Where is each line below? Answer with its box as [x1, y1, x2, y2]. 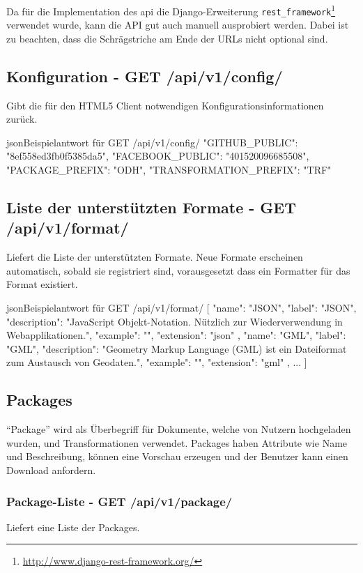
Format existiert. [6, 277, 78, 291]
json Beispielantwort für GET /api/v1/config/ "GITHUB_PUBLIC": [6, 135, 298, 149]
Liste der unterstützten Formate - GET [6, 197, 297, 218]
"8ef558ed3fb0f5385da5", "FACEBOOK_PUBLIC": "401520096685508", [6, 148, 309, 163]
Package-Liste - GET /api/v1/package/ [6, 492, 233, 510]
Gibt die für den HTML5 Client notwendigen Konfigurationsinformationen [6, 98, 324, 112]
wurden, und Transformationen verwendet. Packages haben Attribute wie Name [6, 435, 348, 450]
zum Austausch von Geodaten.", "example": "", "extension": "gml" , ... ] [6, 355, 307, 369]
